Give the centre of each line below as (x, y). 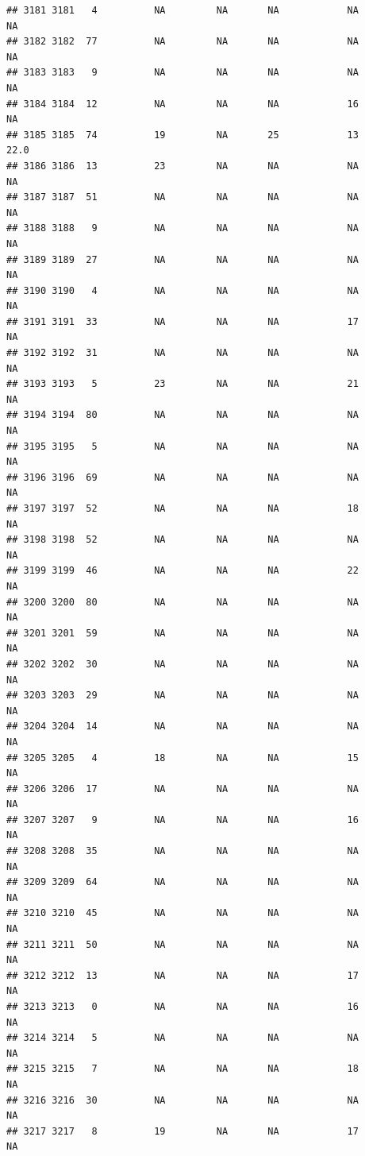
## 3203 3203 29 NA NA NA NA (182, 696)
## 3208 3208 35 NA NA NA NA (182, 851)
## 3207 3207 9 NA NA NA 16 (182, 820)
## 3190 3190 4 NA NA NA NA (182, 290)
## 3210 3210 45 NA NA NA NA (182, 913)
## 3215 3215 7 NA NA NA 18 (182, 1069)
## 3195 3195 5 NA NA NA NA (182, 446)
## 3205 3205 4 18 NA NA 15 (182, 758)
